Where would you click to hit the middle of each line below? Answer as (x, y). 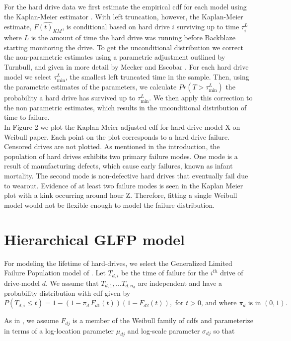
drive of (232, 273)
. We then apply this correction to (201, 97)
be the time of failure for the (165, 273)
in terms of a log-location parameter (59, 330)
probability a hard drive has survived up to (70, 97)
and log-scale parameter (164, 330)
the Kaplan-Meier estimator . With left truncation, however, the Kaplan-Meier (124, 16)
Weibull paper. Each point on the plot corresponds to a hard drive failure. (117, 136)
